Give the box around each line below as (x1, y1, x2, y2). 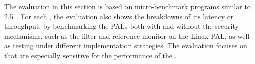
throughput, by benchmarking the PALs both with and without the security (4, 21, 239, 31)
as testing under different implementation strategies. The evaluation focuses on (4, 40, 247, 51)
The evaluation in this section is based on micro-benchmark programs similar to (4, 1, 251, 11)
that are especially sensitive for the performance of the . (4, 50, 177, 60)
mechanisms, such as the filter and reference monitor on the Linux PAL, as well (4, 30, 250, 41)
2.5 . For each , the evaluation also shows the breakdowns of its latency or (4, 11, 234, 21)
